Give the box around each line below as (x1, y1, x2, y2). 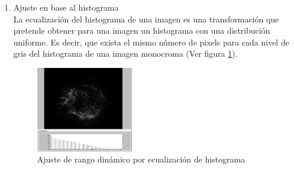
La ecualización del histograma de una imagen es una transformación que (13, 12, 279, 25)
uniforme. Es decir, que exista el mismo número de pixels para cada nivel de (13, 35, 289, 48)
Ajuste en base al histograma (13, 1, 119, 13)
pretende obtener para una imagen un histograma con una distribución (13, 24, 270, 37)
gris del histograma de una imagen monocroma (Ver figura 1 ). (13, 47, 238, 60)
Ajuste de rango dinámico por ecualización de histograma (37, 153, 245, 165)
